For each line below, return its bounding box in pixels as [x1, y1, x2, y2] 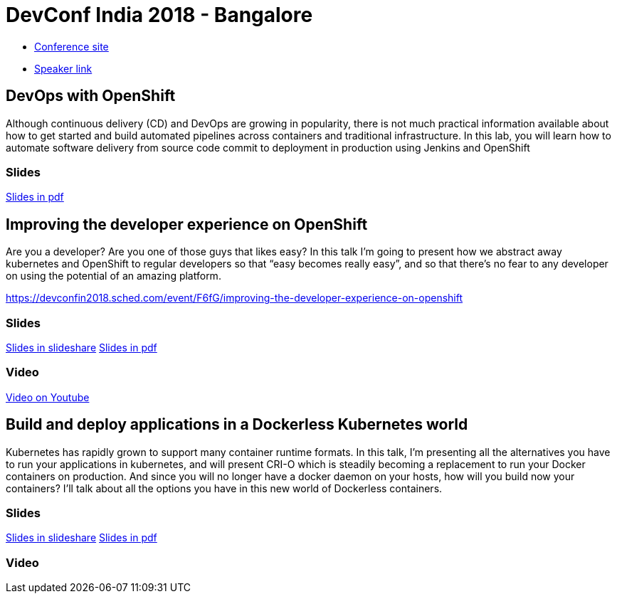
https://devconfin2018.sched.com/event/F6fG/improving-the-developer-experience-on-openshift [6, 292, 463, 304]
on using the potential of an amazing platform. [6, 270, 221, 282]
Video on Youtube [6, 391, 90, 403]
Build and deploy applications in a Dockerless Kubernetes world [6, 415, 468, 434]
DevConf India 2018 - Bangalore [6, 3, 313, 27]
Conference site [34, 40, 109, 53]
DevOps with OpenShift [6, 87, 176, 105]
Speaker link [34, 62, 93, 75]
